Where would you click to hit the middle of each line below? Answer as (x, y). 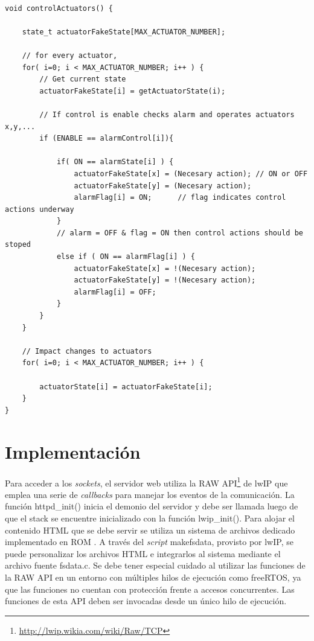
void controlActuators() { (59, 8)
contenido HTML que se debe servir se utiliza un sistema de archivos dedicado (150, 530)
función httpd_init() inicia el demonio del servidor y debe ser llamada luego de (152, 506)
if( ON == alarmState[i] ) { (115, 162)
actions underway (40, 209)
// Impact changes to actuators (87, 351)
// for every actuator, (70, 55)
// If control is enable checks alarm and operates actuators (167, 114)
